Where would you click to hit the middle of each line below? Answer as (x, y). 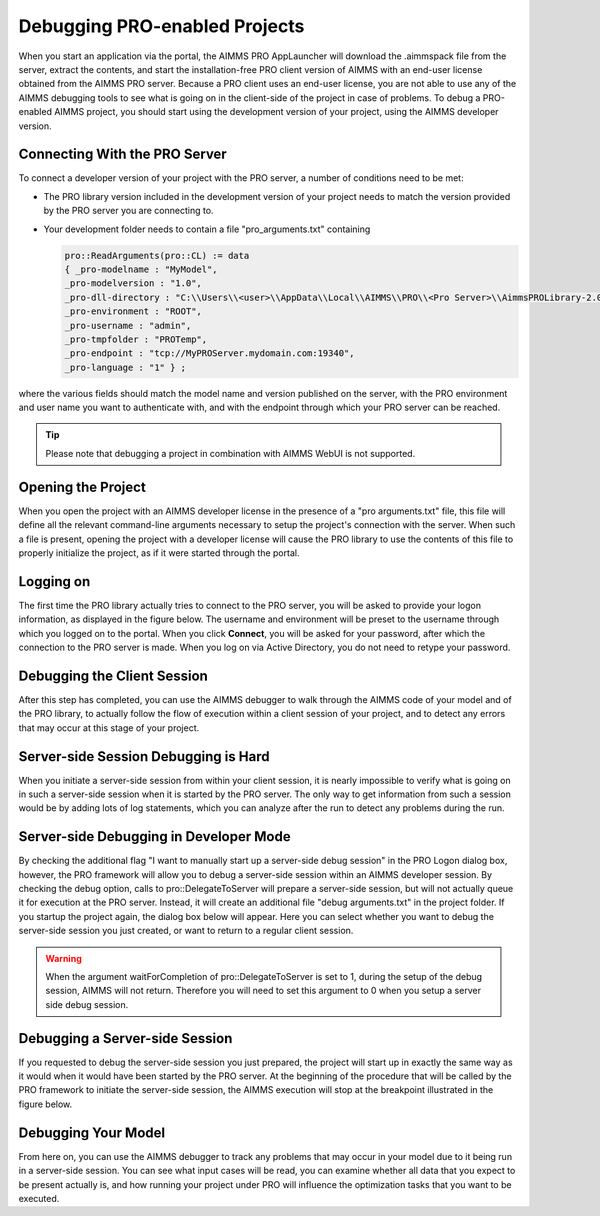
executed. (39, 1198)
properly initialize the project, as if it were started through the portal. (159, 552)
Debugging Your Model (91, 1132)
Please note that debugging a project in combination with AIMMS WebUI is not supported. (230, 453)
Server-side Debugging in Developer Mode (154, 836)
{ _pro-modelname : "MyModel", (141, 269)
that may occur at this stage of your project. (109, 727)
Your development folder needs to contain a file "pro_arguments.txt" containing (207, 229)
